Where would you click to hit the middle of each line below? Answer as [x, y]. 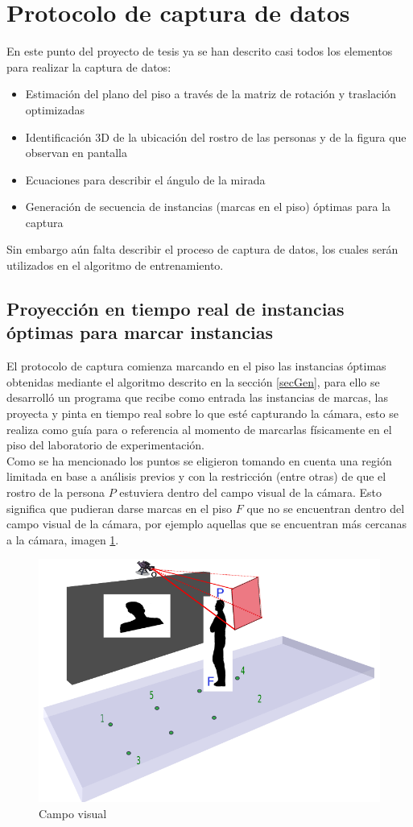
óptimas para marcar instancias [140, 332]
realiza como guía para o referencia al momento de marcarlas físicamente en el [199, 429]
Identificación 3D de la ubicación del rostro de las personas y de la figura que [216, 136]
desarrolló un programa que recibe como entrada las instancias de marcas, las [197, 397]
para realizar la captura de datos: [89, 66]
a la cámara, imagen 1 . [63, 539]
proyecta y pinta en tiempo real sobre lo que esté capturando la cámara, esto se [202, 413]
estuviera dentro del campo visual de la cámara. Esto [250, 492]
